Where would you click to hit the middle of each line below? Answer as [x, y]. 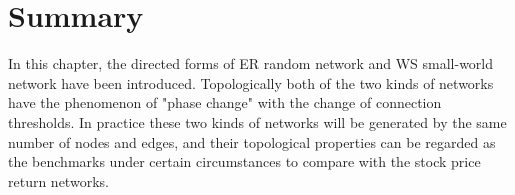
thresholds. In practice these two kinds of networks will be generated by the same [257, 121]
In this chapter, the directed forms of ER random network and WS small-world [251, 63]
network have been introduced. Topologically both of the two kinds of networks [251, 82]
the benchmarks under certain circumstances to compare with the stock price [244, 161]
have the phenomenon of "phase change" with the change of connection [225, 102]
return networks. [58, 180]
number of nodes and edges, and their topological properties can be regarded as [252, 141]
